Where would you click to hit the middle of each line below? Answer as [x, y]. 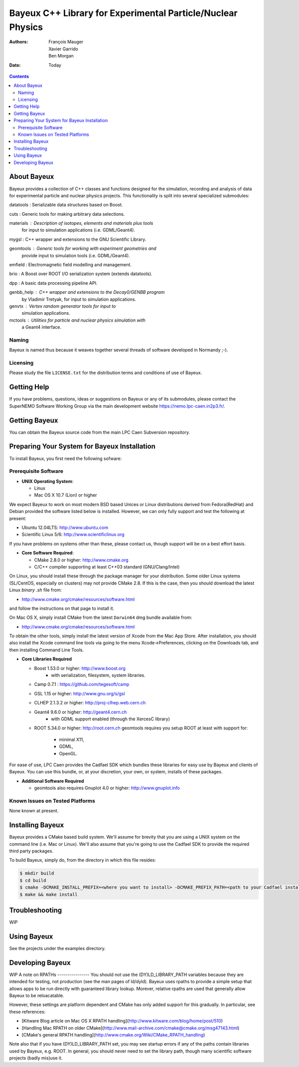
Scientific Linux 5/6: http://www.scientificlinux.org [73, 534]
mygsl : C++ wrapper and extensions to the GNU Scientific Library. [78, 239]
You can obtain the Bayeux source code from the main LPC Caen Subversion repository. [100, 432]
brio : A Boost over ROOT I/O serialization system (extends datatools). [81, 274]
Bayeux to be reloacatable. [37, 995]
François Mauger [66, 42]
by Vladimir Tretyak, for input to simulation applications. [79, 299]
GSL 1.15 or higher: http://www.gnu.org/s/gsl [79, 693]
